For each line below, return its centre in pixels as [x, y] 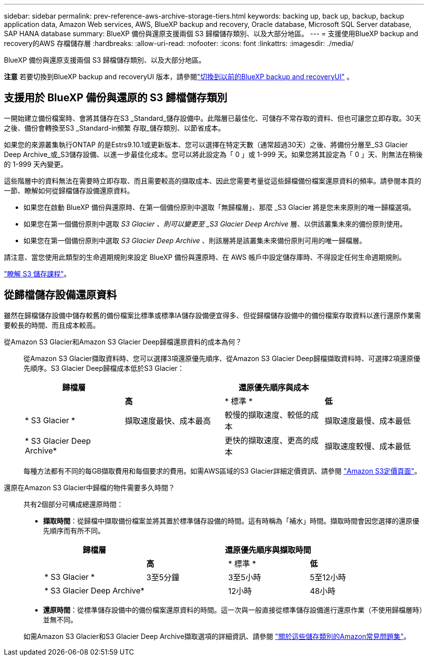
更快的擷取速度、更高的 [268, 440]
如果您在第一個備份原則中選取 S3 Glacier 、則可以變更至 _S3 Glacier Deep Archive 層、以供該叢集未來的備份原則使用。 [215, 224]
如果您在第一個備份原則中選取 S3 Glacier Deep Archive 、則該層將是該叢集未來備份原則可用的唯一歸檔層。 [195, 240]
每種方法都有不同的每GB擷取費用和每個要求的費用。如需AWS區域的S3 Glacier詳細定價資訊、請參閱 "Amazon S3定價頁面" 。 [222, 471]
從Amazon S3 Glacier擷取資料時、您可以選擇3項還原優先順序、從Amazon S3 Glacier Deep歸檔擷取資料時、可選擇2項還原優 [222, 358]
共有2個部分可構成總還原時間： [74, 504]
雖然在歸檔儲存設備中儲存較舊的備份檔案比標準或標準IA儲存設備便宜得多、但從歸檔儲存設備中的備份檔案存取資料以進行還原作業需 [213, 315]
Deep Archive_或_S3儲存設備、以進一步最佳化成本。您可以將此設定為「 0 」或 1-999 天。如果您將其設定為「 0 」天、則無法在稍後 [213, 154]
